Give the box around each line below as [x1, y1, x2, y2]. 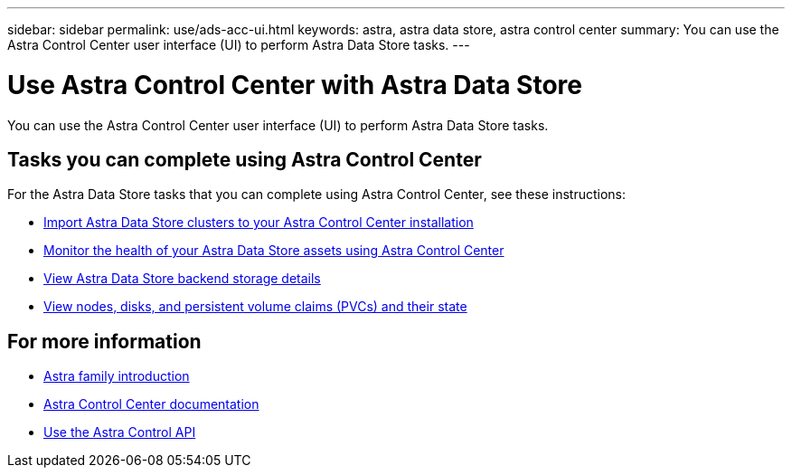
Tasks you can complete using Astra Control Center [7, 147, 482, 171]
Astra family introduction [43, 368, 190, 385]
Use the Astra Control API [43, 424, 196, 441]
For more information [7, 329, 202, 353]
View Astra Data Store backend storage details [43, 271, 321, 287]
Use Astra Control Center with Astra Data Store [7, 69, 582, 100]
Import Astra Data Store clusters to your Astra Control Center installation [43, 214, 474, 231]
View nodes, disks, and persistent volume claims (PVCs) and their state [43, 299, 467, 315]
